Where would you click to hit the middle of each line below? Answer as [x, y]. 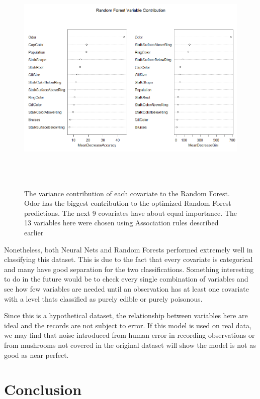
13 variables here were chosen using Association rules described [121, 223]
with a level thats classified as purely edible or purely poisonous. [103, 298]
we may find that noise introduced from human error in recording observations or [129, 335]
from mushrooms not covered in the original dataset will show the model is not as [130, 345]
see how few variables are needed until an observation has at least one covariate [126, 288]
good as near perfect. [36, 355]
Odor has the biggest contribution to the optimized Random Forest [128, 203]
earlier [34, 232]
